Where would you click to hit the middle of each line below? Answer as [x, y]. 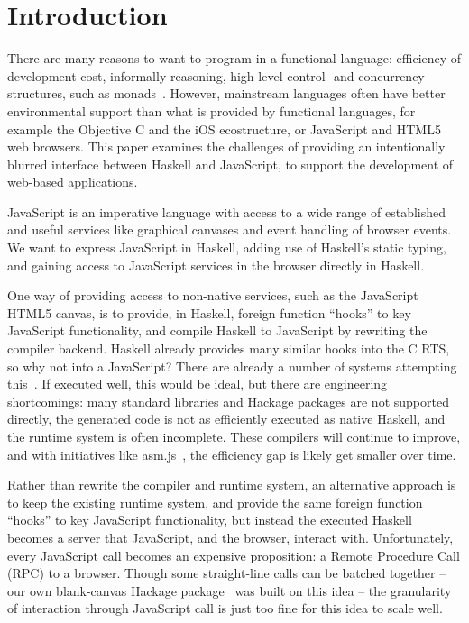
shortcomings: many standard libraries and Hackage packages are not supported [228, 401]
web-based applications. [73, 182]
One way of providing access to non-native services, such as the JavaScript [213, 295]
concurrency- [394, 75]
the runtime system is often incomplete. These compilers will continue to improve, [234, 436]
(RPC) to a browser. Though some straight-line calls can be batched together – [227, 573]
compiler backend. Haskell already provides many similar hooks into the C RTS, [229, 348]
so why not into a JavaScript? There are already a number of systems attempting [232, 366]
